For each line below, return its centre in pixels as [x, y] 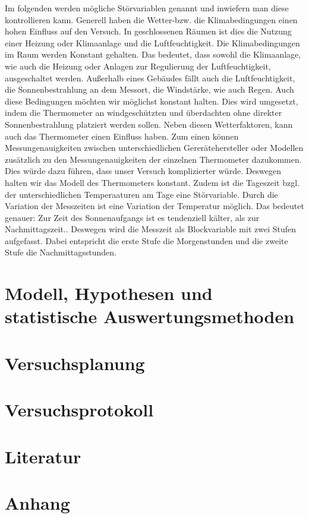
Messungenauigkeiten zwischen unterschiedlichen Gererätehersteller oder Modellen [154, 148]
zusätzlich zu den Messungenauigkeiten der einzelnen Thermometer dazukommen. [153, 159]
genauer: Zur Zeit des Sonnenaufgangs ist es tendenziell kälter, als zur [132, 217]
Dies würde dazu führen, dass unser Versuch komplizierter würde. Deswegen [143, 171]
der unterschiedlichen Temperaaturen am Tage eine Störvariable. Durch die [141, 194]
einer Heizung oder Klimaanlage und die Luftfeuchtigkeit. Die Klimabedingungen [152, 42]
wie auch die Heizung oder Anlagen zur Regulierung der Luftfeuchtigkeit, [138, 66]
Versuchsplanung [75, 363]
